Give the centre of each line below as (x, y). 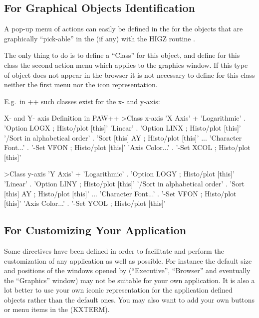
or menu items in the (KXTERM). (57, 309)
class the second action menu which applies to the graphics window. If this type (126, 65)
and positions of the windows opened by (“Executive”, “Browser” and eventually (127, 270)
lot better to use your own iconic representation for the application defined (118, 290)
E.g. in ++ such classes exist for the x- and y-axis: (82, 101)
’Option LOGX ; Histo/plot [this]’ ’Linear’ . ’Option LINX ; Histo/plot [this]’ (123, 127)
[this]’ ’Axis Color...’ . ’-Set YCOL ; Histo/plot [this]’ (85, 203)
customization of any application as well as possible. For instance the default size (128, 260)
